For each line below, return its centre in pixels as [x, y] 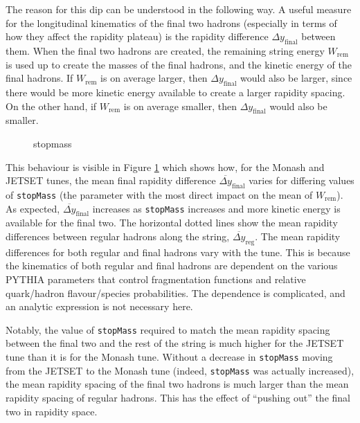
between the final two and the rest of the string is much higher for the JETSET [175, 343]
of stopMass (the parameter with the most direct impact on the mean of [159, 194]
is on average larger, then [154, 78]
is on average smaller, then [180, 106]
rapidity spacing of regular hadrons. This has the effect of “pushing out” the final [178, 397]
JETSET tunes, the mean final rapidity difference [111, 180]
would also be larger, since [296, 78]
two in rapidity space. [52, 411]
